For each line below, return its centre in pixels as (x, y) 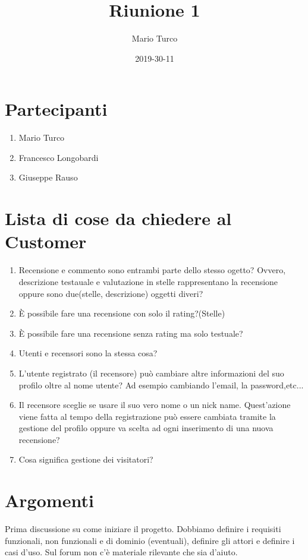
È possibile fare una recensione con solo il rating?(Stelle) (122, 313)
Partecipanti (56, 109)
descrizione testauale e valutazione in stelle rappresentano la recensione (148, 281)
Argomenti (49, 500)
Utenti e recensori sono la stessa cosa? (88, 353)
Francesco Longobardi (59, 157)
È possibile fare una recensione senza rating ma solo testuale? (131, 333)
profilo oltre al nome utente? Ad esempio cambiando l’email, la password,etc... (161, 385)
